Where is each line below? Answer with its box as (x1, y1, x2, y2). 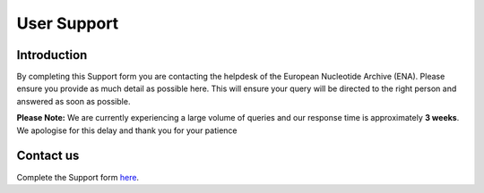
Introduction (16, 47, 88, 63)
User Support (16, 13, 119, 33)
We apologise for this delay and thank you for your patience (16, 125, 238, 136)
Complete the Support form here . (16, 172, 139, 182)
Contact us (16, 148, 80, 164)
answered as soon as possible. (16, 96, 131, 106)
